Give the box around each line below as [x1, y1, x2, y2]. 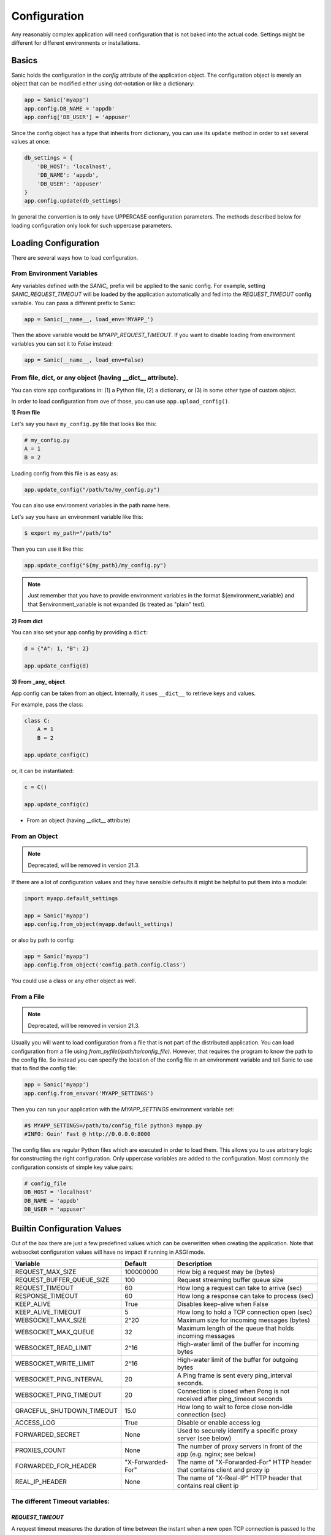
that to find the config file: [11, 1065, 77, 1072]
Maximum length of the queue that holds [177, 1324, 294, 1332]
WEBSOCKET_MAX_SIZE [15, 1316, 87, 1324]
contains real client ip [177, 1482, 239, 1490]
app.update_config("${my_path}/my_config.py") [24, 562, 167, 569]
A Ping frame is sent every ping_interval [177, 1371, 292, 1380]
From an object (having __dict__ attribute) [26, 817, 131, 824]
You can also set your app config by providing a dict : [11, 629, 148, 636]
